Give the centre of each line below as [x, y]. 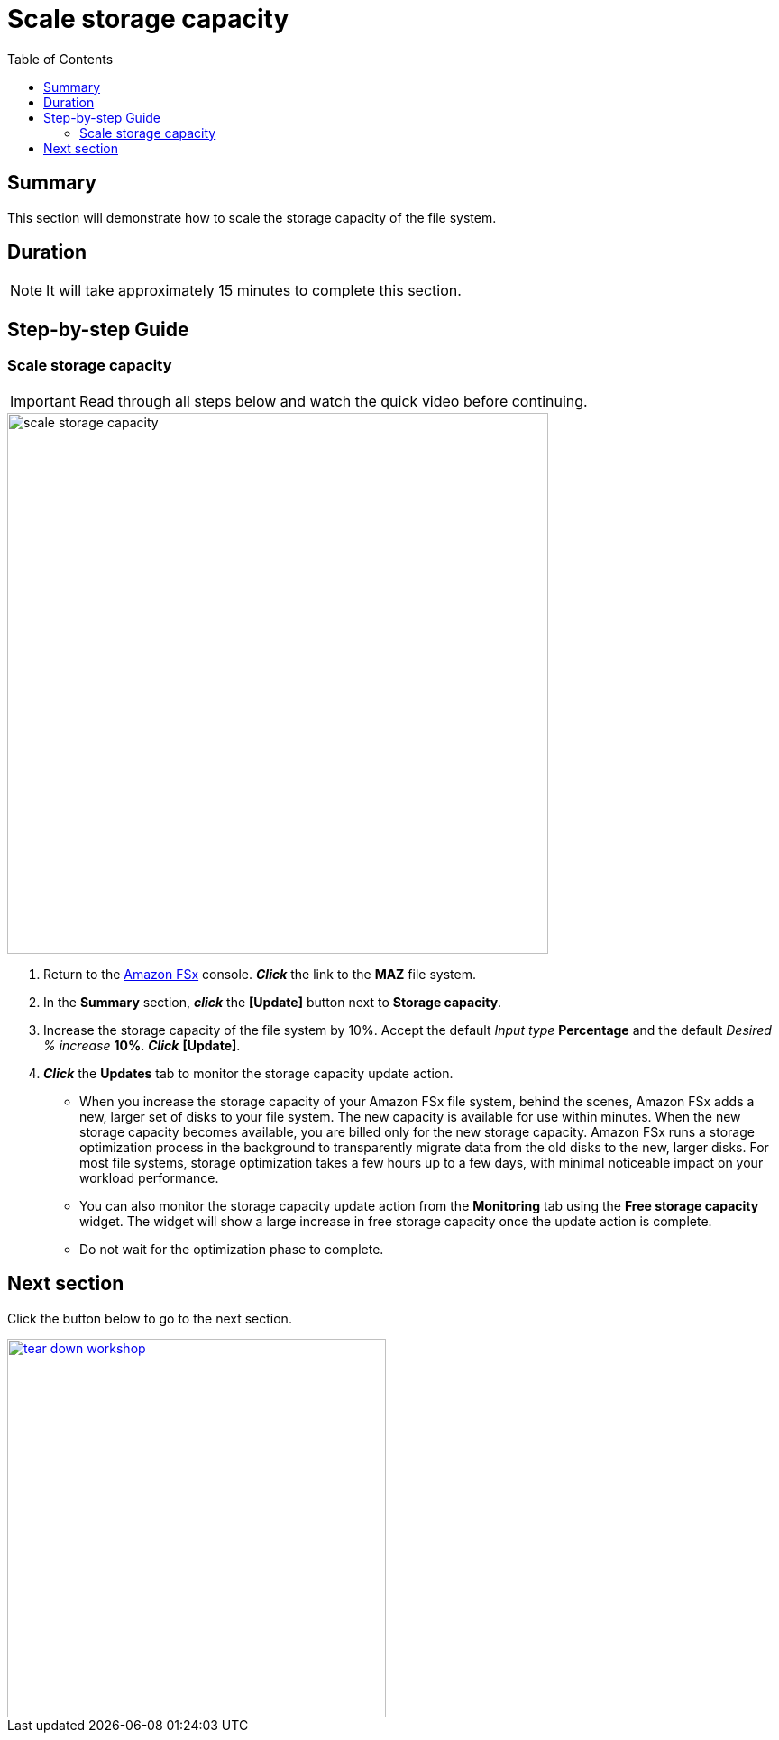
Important [43, 401]
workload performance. [149, 1177]
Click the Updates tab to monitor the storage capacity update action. [248, 1073]
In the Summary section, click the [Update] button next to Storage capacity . [273, 1002]
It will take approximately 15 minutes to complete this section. [254, 291]
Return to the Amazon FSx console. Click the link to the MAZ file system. [260, 974]
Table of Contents [60, 59]
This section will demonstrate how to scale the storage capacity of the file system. [252, 217]
